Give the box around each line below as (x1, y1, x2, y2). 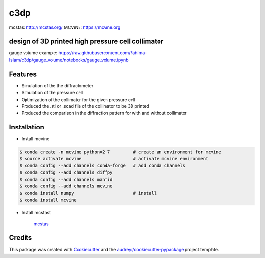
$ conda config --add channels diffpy (19, 170, 113, 175)
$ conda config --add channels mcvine (19, 183, 113, 189)
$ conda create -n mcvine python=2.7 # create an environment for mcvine (19, 149, 222, 155)
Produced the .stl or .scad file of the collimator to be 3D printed (21, 103, 149, 109)
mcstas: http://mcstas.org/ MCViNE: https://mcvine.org (9, 25, 121, 30)
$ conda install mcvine (19, 197, 77, 203)
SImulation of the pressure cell (21, 90, 83, 96)
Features (9, 70, 37, 78)
